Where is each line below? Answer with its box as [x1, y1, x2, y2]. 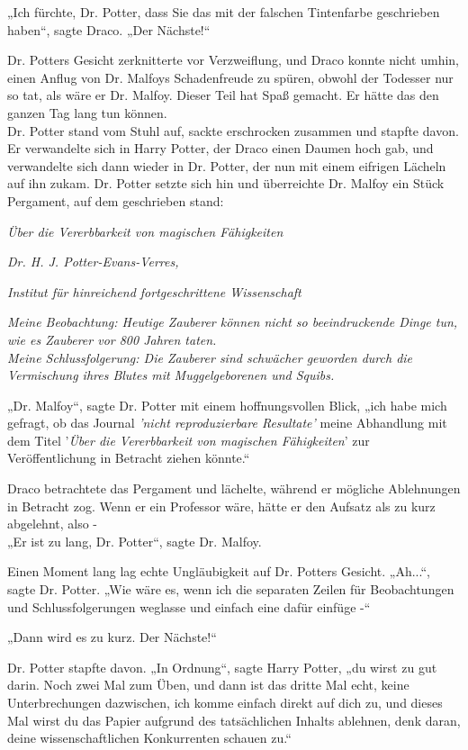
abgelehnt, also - [7, 514, 98, 533]
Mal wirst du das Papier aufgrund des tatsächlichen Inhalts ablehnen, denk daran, [7, 710, 461, 729]
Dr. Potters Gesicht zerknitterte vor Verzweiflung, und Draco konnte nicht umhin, [7, 50, 460, 69]
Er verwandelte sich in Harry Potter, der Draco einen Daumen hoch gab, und [7, 139, 434, 158]
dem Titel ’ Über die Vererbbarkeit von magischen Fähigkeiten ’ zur [7, 430, 370, 449]
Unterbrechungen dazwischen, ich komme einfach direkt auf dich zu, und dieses [7, 693, 443, 711]
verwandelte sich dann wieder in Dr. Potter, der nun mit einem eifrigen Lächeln [7, 156, 446, 175]
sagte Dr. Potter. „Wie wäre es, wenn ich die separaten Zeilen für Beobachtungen [7, 580, 454, 599]
